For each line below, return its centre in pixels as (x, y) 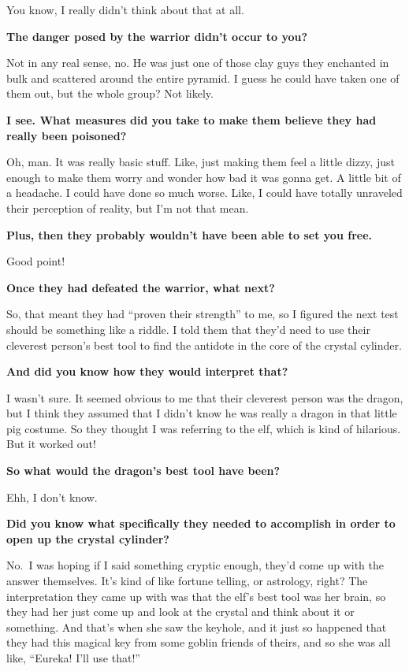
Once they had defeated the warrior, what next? (141, 287)
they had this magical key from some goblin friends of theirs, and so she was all (199, 642)
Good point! (36, 261)
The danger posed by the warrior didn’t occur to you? (157, 36)
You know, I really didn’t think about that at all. (125, 9)
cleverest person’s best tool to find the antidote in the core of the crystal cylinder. (204, 345)
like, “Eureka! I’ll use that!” (73, 658)
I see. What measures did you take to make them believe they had (191, 119)
